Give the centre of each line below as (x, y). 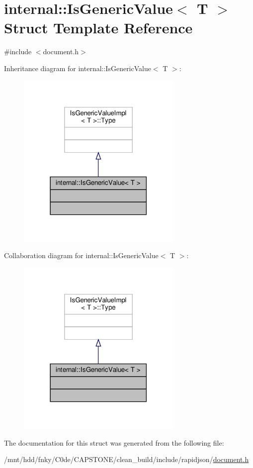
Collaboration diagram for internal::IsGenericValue (81, 255)
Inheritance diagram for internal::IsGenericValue (78, 68)
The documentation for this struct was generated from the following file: (114, 442)
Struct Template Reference (98, 28)
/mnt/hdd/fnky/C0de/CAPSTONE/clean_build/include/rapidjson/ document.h (126, 459)
